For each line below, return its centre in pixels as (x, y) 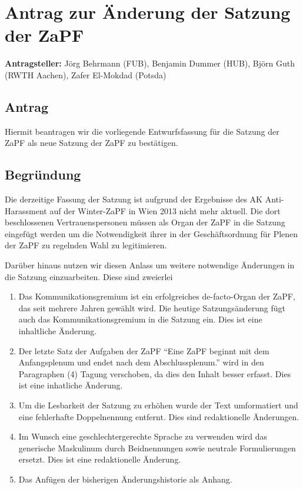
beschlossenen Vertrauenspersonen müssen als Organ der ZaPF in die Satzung (145, 222)
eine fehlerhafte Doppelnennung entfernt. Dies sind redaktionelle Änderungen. (159, 416)
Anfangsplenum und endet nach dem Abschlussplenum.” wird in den (141, 362)
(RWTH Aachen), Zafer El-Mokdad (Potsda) (86, 74)
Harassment (26, 210)
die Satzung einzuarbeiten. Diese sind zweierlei (89, 276)
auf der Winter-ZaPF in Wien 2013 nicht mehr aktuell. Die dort (165, 210)
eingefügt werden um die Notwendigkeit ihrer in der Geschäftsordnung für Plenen (151, 233)
